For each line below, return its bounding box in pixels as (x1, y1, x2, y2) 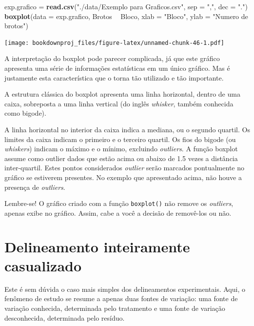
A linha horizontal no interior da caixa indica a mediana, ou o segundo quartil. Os (4, 124, 250, 134)
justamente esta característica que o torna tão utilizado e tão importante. (4, 72, 224, 82)
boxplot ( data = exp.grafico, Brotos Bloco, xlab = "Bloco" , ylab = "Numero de (4, 11, 248, 21)
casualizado (4, 255, 82, 275)
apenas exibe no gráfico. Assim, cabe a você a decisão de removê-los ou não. (4, 207, 232, 218)
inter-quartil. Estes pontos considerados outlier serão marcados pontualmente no (4, 163, 244, 173)
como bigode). (4, 108, 46, 118)
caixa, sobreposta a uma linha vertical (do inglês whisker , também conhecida (4, 98, 234, 108)
